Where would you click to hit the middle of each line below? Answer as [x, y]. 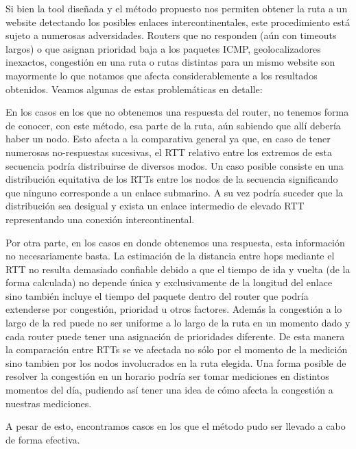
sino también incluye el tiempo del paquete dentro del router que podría [157, 295]
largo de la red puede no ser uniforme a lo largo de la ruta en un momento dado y [178, 323]
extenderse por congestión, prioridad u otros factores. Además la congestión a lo [174, 309]
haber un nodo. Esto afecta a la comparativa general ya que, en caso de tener [168, 139]
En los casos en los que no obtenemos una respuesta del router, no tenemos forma [177, 112]
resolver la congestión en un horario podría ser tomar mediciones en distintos [167, 376]
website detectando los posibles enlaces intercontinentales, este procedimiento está [178, 22]
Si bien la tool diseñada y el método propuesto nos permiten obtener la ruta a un [177, 8]
